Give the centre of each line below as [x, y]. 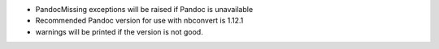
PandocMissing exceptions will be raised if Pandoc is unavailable [144, 9]
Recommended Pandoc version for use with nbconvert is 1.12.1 [139, 21]
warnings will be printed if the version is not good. [119, 31]
